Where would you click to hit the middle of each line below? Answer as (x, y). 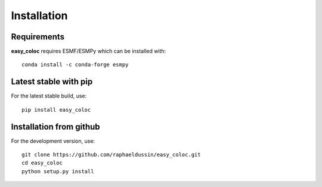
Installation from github (56, 126)
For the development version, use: (53, 141)
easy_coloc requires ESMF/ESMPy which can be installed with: (89, 51)
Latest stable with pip (52, 82)
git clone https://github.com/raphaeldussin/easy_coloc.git (111, 155)
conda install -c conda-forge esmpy (75, 65)
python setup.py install (58, 171)
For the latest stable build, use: (49, 96)
